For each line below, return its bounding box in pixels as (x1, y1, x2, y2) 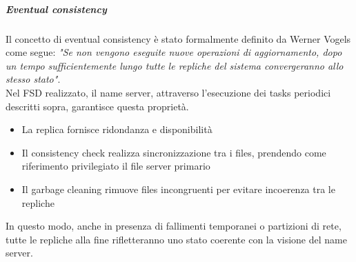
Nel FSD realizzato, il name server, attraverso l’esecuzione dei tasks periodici (6, 85, 331, 99)
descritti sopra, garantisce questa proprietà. (6, 99, 189, 113)
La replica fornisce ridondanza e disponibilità (21, 122, 212, 137)
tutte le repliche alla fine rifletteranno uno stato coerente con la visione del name (6, 232, 347, 246)
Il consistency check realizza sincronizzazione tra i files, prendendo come (21, 145, 326, 159)
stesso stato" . (6, 72, 61, 86)
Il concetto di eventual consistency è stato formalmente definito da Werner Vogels (6, 31, 351, 46)
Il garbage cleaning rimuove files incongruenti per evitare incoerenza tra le (21, 181, 335, 196)
